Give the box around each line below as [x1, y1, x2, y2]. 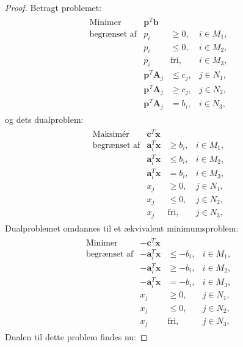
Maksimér [92, 130, 129, 139]
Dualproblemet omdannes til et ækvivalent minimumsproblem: [5, 221, 239, 234]
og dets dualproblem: [5, 112, 84, 125]
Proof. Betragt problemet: [5, 1, 102, 13]
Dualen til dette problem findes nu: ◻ [5, 330, 148, 343]
